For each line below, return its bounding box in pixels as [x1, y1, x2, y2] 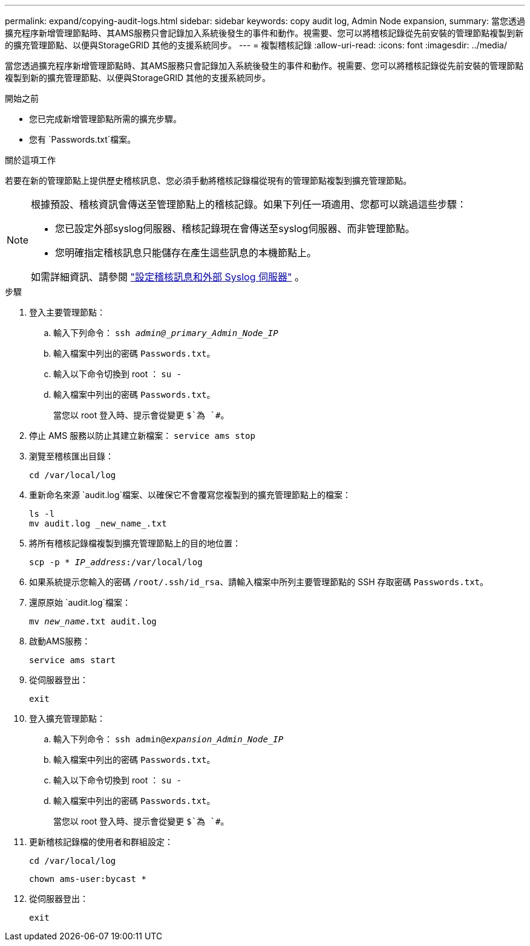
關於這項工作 [5, 155, 56, 165]
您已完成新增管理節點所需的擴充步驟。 [29, 114, 182, 124]
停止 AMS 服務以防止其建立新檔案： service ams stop [29, 430, 255, 441]
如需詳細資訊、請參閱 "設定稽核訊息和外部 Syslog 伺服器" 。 [31, 271, 304, 283]
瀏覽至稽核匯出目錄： [29, 451, 114, 461]
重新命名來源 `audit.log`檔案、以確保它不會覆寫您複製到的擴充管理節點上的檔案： [29, 490, 352, 500]
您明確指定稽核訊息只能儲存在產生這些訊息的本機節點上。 [55, 247, 317, 259]
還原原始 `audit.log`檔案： [29, 597, 131, 607]
